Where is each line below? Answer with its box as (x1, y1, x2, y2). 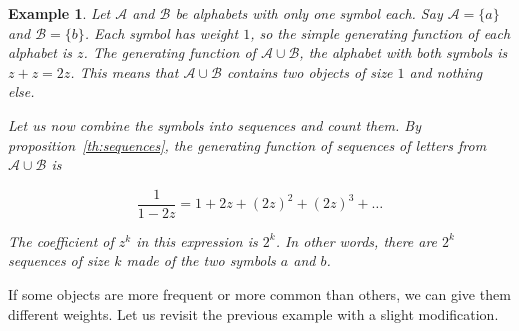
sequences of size (8, 250, 110, 271)
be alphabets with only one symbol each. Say (175, 3, 443, 23)
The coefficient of (8, 230, 114, 251)
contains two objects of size (226, 61, 393, 82)
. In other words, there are (275, 230, 438, 251)
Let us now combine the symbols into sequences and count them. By (8, 114, 421, 135)
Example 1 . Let (8, 3, 111, 23)
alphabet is (8, 42, 73, 63)
